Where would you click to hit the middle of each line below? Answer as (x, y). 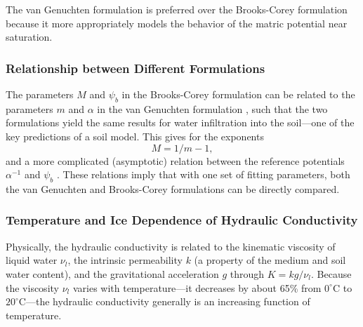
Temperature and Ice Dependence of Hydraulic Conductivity (182, 220)
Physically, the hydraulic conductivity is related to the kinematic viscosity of (171, 246)
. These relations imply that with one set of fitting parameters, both (203, 174)
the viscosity (32, 287)
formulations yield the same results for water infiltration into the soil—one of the (180, 122)
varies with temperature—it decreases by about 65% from (197, 287)
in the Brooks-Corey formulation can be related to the (238, 94)
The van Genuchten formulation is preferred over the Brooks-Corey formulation (177, 9)
